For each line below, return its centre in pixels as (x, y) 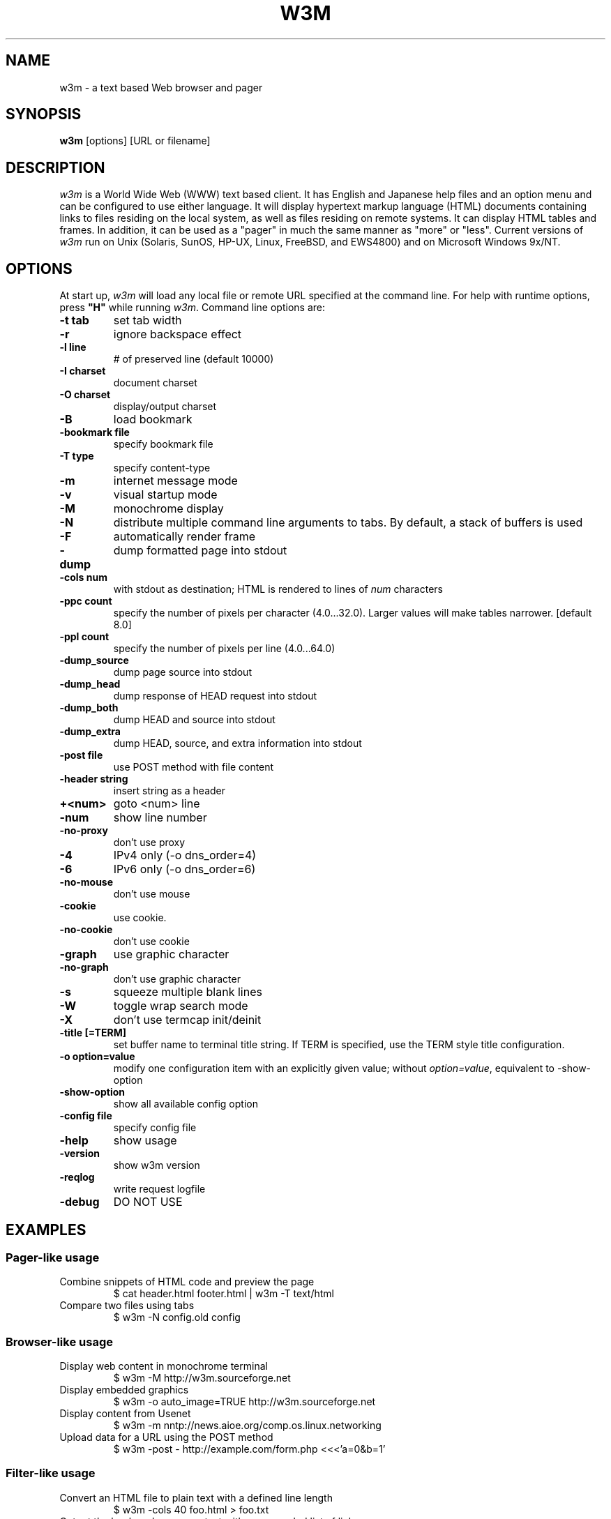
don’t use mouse (152, 894)
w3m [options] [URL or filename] (135, 141)
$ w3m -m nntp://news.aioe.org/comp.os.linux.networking (247, 1426)
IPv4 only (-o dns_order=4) (185, 855)
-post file (81, 755)
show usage (145, 1141)
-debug (80, 1202)
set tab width (148, 320)
